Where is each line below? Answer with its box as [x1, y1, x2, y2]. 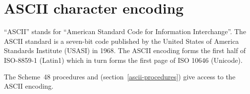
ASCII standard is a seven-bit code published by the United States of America [4, 36, 239, 46]
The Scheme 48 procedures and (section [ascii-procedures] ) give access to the [4, 71, 235, 81]
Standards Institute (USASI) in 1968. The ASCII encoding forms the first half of [4, 45, 246, 56]
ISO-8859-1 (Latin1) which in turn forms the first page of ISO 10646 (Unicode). [4, 55, 243, 65]
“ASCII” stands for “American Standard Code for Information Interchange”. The [4, 26, 246, 37]
